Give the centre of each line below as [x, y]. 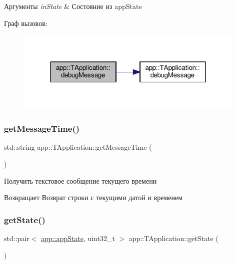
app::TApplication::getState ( [173, 238]
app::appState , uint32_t [78, 238]
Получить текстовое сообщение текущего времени [80, 180]
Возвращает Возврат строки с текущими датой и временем [93, 197]
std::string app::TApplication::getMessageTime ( [78, 147]
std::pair [17, 238]
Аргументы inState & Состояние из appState [73, 6]
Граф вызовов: [26, 23]
